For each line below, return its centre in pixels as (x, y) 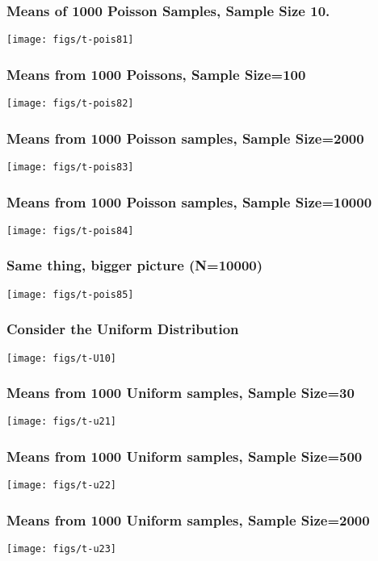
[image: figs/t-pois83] (70, 167)
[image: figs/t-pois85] (70, 294)
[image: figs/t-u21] (62, 422)
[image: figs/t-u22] (62, 486)
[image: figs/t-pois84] (70, 230)
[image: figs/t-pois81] (70, 40)
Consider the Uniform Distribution (123, 329)
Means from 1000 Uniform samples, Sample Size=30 (181, 393)
